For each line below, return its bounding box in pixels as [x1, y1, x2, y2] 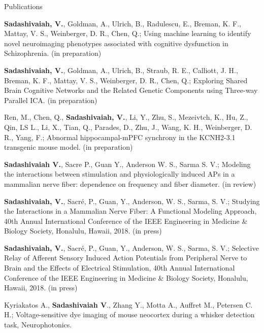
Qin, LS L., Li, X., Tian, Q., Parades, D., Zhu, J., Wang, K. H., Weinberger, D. [4, 121, 252, 132]
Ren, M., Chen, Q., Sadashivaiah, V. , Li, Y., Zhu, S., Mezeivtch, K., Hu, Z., [4, 112, 248, 122]
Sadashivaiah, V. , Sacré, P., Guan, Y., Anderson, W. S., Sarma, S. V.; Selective [4, 242, 259, 253]
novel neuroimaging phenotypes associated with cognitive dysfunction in [4, 38, 228, 48]
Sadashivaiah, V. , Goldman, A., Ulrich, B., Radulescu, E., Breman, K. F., [4, 18, 241, 28]
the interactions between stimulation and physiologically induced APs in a [4, 169, 235, 179]
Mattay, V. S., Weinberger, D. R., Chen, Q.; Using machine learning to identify [4, 28, 251, 39]
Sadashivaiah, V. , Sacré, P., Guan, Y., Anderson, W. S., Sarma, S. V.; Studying [4, 195, 260, 206]
